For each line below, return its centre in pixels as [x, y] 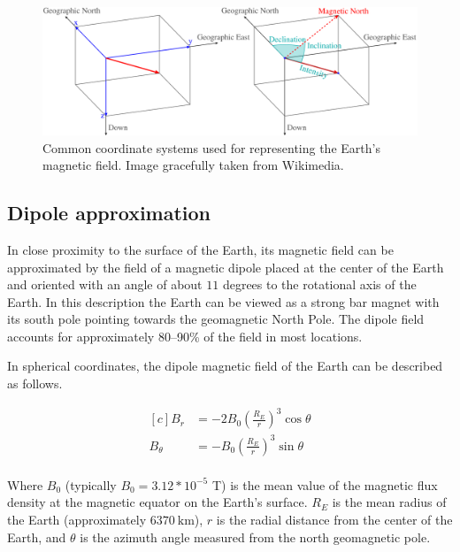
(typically [91, 484]
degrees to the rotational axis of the [319, 284]
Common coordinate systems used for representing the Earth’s [211, 147]
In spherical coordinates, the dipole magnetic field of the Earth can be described [225, 366]
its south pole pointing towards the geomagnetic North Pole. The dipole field [216, 319]
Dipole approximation [109, 213]
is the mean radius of [389, 502]
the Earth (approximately [77, 519]
